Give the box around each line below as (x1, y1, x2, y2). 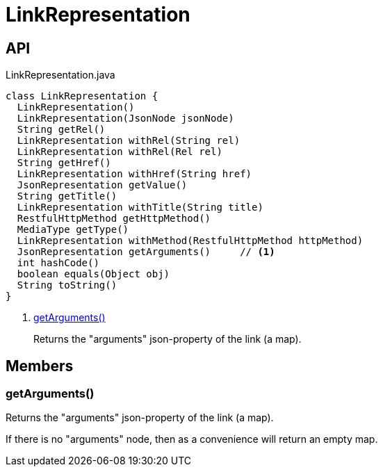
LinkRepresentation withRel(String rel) (17, 135, 241, 147)
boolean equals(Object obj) (17, 268, 170, 280)
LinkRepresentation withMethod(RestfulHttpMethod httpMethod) (17, 235, 364, 247)
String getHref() (17, 157, 111, 169)
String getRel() (17, 124, 106, 136)
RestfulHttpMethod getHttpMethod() (17, 213, 211, 225)
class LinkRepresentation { (6, 90, 158, 102)
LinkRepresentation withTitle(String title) (17, 202, 263, 213)
